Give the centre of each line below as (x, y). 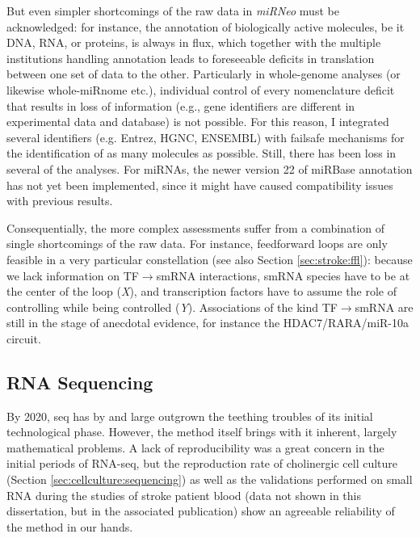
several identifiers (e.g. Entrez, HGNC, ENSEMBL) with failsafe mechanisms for (206, 137)
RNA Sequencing (80, 382)
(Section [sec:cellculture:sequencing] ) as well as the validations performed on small (210, 479)
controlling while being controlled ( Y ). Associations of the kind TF (172, 307)
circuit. (24, 338)
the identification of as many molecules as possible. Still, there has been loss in (202, 153)
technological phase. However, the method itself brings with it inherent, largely (202, 432)
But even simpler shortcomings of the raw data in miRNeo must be (173, 11)
